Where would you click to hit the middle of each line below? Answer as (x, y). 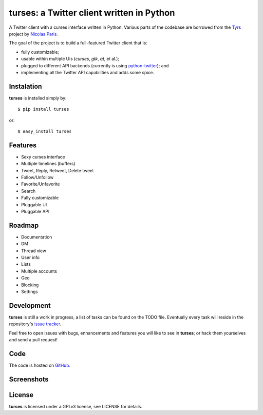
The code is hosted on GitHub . (40, 365)
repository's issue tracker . (35, 324)
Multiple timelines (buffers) (48, 164)
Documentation (37, 237)
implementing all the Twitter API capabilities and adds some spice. (88, 72)
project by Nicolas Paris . (34, 34)
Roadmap (24, 225)
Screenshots (29, 379)
